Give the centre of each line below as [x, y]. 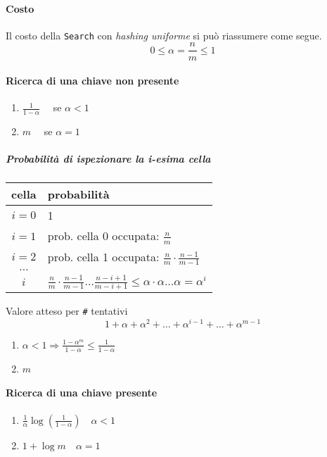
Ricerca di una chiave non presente [92, 81]
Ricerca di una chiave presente [82, 393]
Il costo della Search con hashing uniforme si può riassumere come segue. [164, 35]
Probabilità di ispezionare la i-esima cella [108, 159]
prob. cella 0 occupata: [103, 236]
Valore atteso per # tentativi [67, 311]
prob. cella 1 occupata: [103, 256]
